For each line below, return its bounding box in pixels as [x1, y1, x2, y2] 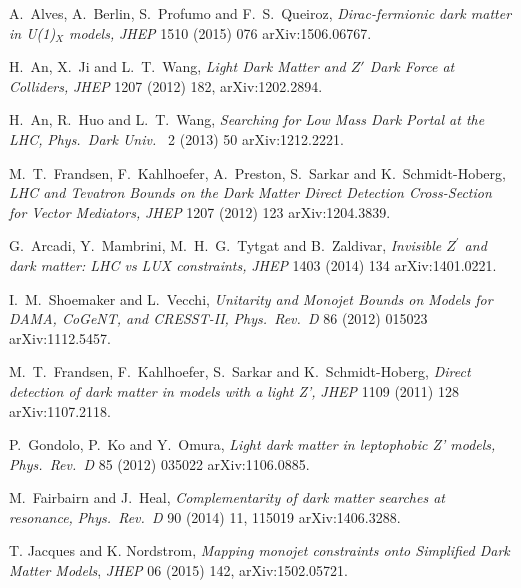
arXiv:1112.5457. [9, 327, 111, 348]
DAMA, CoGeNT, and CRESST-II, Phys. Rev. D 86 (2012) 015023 [9, 308, 428, 329]
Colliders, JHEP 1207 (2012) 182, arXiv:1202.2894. [9, 75, 323, 96]
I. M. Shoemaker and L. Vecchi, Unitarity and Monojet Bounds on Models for [9, 288, 493, 309]
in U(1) [9, 22, 56, 43]
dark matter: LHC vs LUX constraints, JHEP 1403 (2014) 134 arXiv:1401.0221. [9, 254, 497, 275]
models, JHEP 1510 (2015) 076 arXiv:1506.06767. [69, 22, 372, 43]
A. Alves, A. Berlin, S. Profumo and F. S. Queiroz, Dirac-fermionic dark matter [9, 3, 512, 23]
